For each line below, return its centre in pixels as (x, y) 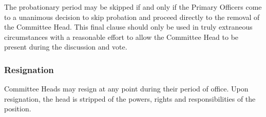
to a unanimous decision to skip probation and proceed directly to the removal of (132, 17)
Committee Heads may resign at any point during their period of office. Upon (126, 89)
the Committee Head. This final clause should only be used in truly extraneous (128, 27)
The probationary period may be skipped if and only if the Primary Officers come (133, 7)
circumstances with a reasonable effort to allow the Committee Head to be (121, 37)
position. (18, 109)
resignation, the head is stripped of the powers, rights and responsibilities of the (130, 98)
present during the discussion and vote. (66, 47)
